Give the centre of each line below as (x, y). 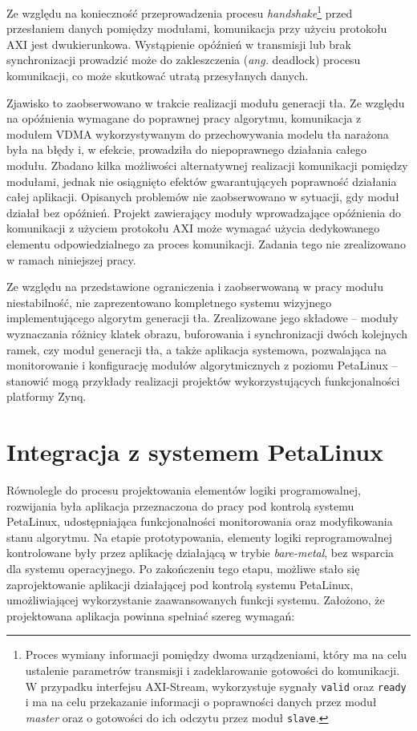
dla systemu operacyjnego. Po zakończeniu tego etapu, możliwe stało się (183, 568)
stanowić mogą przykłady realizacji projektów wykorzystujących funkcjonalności (203, 380)
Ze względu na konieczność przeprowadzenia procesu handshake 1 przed (180, 12)
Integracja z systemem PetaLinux (195, 452)
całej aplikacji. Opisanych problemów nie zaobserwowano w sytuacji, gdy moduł (203, 197)
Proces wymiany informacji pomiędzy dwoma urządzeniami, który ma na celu (216, 654)
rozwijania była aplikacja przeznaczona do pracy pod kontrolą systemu (180, 505)
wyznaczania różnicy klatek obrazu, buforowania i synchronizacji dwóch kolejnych (207, 333)
